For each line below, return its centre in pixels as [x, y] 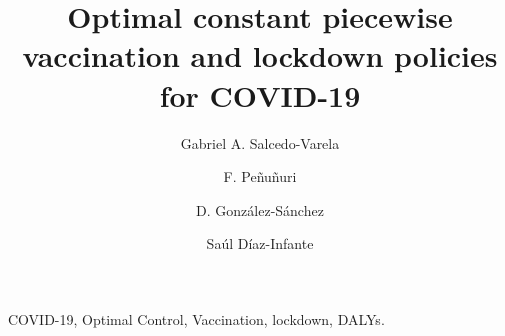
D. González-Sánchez [260, 209]
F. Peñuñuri [260, 176]
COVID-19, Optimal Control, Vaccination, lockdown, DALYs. [196, 318]
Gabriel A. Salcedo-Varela [260, 142]
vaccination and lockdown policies [260, 55]
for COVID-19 [260, 94]
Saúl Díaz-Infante [260, 243]
